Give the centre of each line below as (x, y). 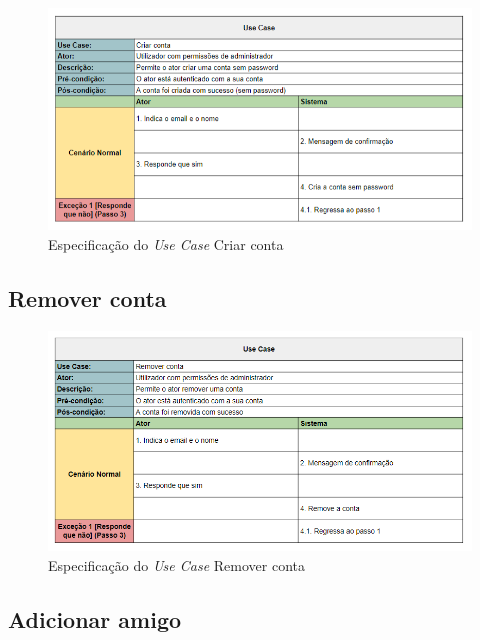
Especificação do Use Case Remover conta (176, 565)
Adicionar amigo (95, 619)
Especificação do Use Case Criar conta (166, 243)
